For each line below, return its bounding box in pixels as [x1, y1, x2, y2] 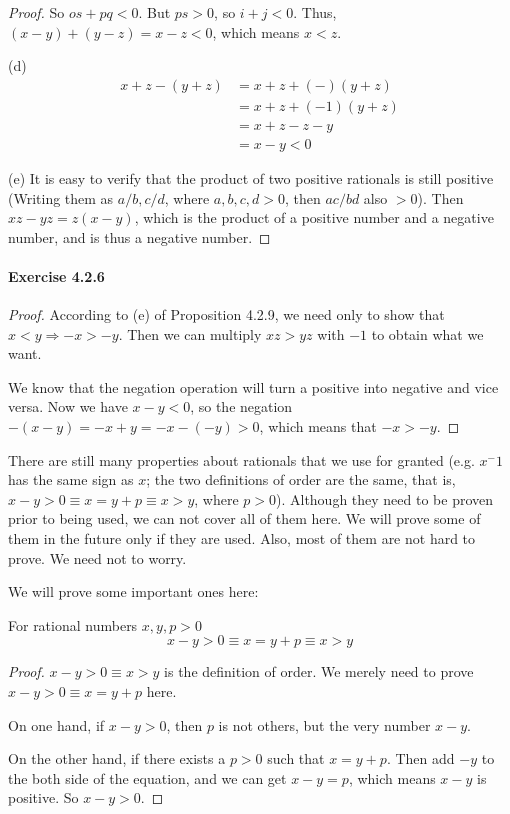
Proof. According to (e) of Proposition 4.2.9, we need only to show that [8, 304, 445, 325]
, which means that [259, 416, 377, 437]
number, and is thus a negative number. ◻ [8, 226, 271, 247]
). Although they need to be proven [275, 488, 494, 509]
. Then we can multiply [118, 323, 262, 344]
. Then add [386, 748, 455, 769]
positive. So [8, 787, 79, 808]
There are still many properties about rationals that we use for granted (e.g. [8, 449, 475, 470]
